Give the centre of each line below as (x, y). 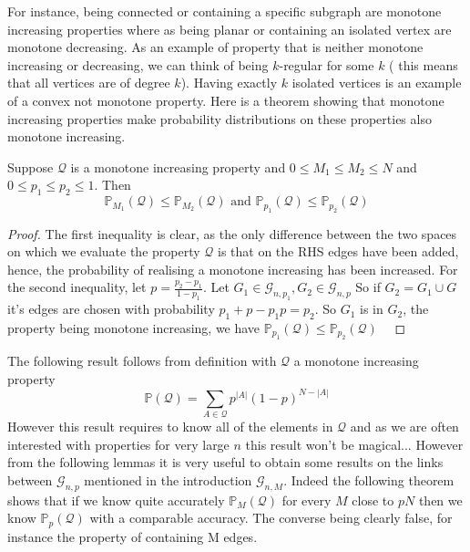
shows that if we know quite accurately (116, 500)
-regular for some (327, 64)
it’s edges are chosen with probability (111, 309)
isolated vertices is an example (377, 83)
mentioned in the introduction (168, 480)
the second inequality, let (77, 287)
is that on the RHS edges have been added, (338, 251)
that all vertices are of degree (89, 83)
